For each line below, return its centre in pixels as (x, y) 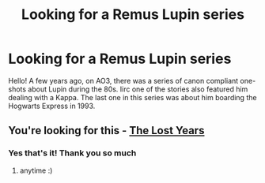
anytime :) (36, 170)
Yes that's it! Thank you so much (72, 153)
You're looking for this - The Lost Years (106, 131)
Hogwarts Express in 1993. (52, 106)
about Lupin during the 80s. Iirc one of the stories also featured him (138, 89)
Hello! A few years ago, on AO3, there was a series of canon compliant (123, 80)
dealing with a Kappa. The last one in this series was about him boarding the (132, 97)
